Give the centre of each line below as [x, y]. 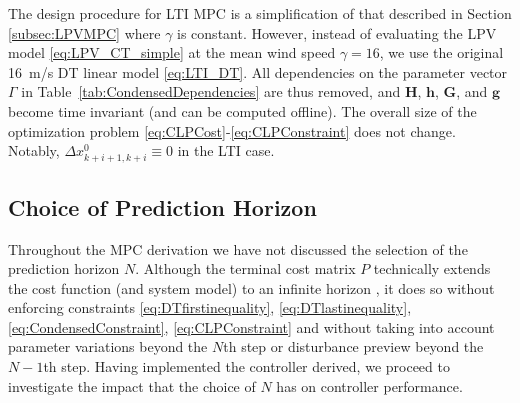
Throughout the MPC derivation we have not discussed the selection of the [238, 248]
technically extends [432, 268]
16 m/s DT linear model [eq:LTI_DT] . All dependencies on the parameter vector [258, 71]
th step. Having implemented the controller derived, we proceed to [246, 366]
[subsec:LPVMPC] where [84, 32]
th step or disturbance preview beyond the [353, 346]
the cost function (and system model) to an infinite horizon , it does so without [251, 287]
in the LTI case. [226, 150]
